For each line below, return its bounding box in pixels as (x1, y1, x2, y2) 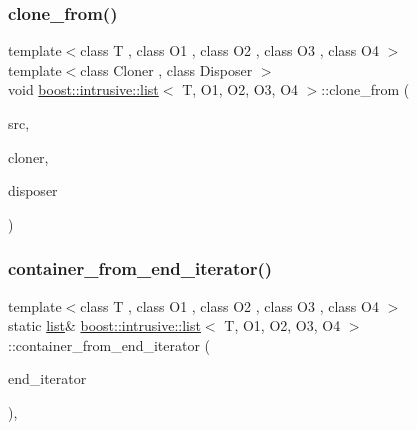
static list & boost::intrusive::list (8, 315, 201, 336)
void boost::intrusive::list (8, 79, 159, 100)
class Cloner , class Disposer (80, 59, 253, 80)
